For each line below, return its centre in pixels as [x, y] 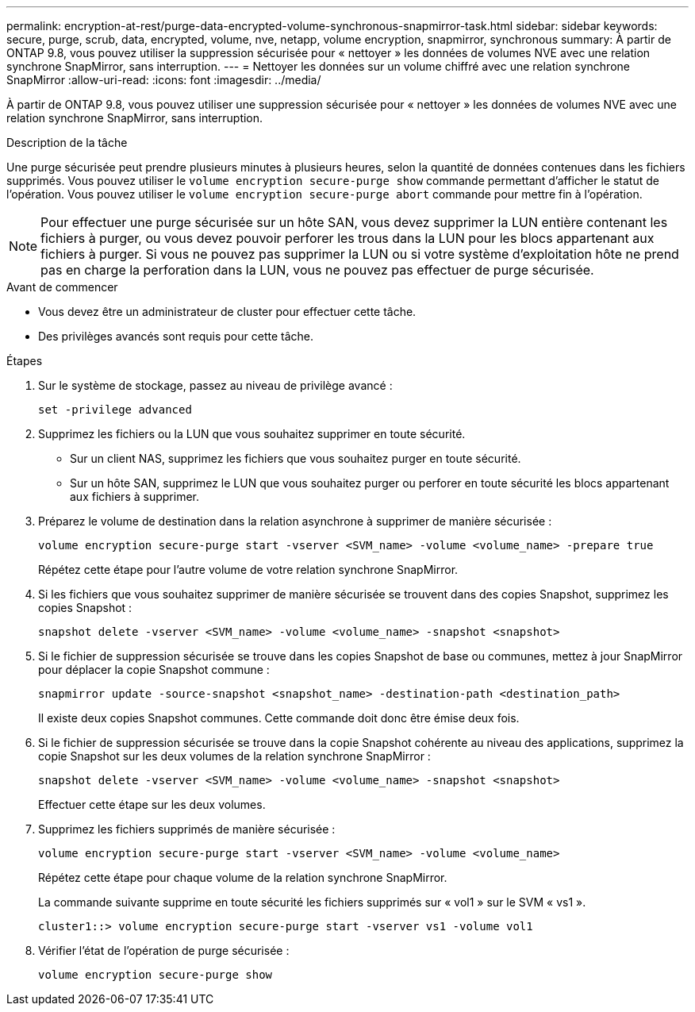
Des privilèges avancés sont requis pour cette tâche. [176, 336]
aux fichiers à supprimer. [134, 496]
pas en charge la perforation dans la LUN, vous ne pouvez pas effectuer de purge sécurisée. [317, 270]
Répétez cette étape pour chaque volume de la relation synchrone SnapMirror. [243, 877]
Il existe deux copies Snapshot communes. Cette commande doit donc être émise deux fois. [279, 718]
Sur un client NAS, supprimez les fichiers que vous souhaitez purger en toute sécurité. [296, 458]
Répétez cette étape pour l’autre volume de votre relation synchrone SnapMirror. [248, 569]
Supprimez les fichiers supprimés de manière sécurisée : [187, 829]
